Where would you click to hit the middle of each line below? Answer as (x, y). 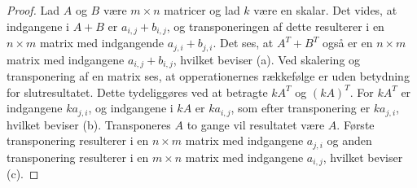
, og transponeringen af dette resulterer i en (275, 26)
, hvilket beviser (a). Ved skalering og (267, 59)
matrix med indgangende (102, 43)
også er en (347, 43)
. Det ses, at (243, 43)
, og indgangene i (131, 108)
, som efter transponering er (301, 108)
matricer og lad (202, 10)
